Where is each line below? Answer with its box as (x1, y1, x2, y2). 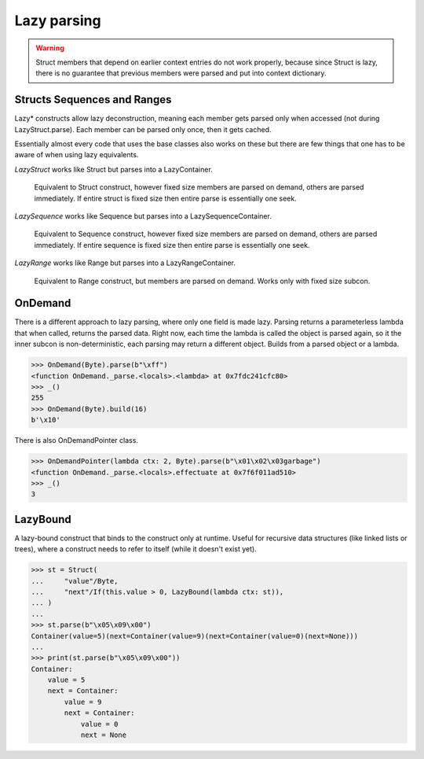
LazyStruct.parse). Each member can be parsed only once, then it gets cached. (14, 124, 272, 134)
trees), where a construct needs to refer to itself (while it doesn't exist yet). (14, 544, 257, 554)
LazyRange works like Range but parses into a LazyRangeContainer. (14, 258, 236, 267)
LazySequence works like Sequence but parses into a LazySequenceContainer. (14, 211, 272, 220)
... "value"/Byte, (31, 577, 119, 585)
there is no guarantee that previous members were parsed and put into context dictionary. (35, 68, 327, 78)
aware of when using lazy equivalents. (14, 150, 139, 160)
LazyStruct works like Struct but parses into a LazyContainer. (14, 164, 214, 174)
